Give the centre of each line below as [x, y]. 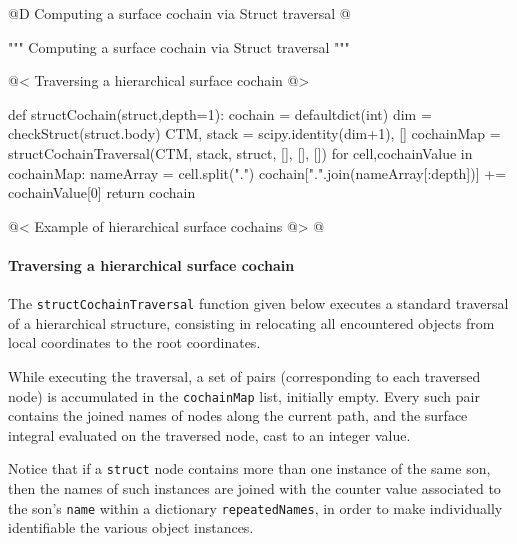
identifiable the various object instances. [131, 527]
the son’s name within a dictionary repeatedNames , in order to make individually [255, 507]
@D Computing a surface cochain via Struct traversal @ [179, 13]
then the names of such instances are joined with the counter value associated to [254, 488]
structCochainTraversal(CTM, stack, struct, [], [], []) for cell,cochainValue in [240, 152]
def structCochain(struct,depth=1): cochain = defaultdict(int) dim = [220, 113]
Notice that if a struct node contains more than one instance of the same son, [249, 468]
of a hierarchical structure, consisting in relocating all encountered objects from [251, 322]
